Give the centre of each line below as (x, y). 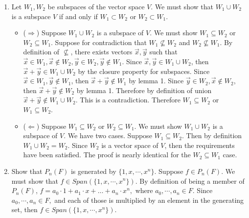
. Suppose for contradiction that (99, 42)
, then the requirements (200, 145)
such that (163, 52)
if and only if (78, 16)
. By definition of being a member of (190, 181)
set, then (24, 209)
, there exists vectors (102, 52)
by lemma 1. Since (156, 81)
